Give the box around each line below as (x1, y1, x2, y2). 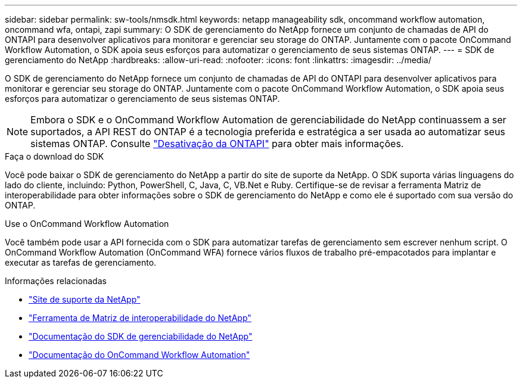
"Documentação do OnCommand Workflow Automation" (29, 350, 250, 360)
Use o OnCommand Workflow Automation (5, 219, 169, 229)
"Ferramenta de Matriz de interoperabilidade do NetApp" (29, 313, 251, 323)
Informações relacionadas (5, 276, 107, 286)
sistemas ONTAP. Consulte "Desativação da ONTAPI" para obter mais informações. (30, 138, 404, 150)
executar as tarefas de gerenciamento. (5, 257, 157, 267)
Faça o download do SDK (5, 151, 104, 161)
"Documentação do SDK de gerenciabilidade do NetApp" (29, 331, 253, 341)
